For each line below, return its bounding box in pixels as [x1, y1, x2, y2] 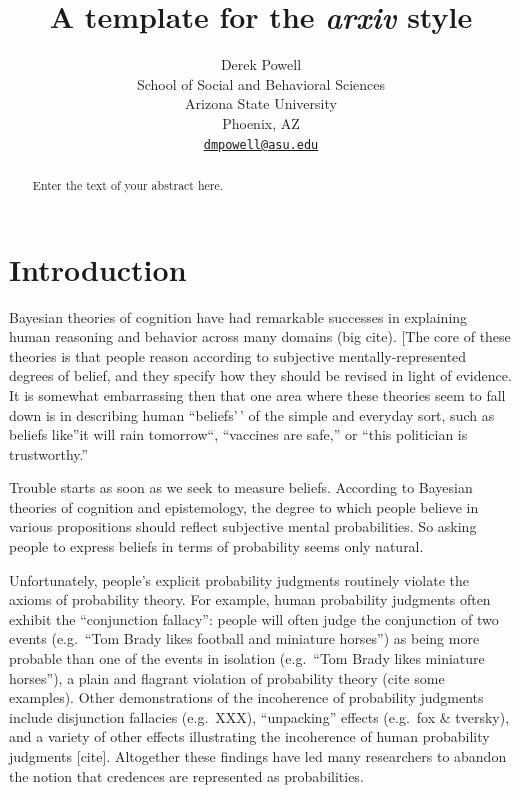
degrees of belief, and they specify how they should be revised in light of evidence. [9, 365, 512, 386]
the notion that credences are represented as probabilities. [9, 765, 364, 786]
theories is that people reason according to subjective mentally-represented [9, 345, 467, 366]
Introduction [9, 248, 187, 289]
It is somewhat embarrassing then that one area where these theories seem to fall [9, 384, 506, 405]
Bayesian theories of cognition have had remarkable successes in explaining [9, 306, 468, 327]
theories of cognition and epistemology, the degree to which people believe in [9, 496, 479, 517]
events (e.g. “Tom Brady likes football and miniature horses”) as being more [9, 628, 480, 649]
